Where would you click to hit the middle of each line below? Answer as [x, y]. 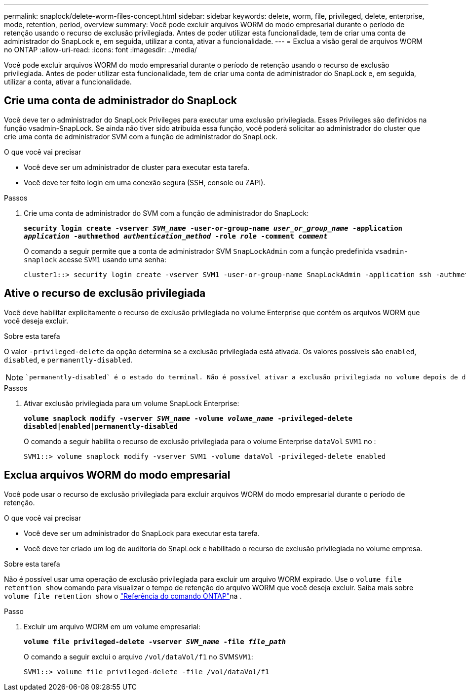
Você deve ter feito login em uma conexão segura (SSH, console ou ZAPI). [145, 182]
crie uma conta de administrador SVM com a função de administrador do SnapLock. [141, 136]
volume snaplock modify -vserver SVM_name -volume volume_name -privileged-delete [188, 418]
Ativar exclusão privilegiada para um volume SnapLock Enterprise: [132, 403]
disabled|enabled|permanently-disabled [101, 426]
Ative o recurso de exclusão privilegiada [105, 293]
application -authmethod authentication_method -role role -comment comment [176, 236]
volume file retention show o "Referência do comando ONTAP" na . [123, 596]
